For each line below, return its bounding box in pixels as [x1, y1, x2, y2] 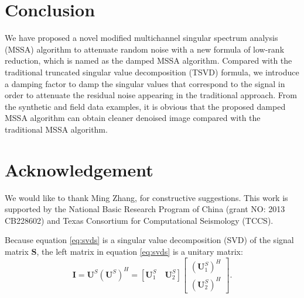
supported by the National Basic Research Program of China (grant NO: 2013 [5, 203, 285, 215]
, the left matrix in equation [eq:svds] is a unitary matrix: [36, 245, 243, 257]
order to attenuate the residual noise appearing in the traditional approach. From [5, 89, 297, 101]
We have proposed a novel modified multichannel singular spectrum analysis [5, 32, 278, 44]
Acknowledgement [5, 157, 153, 181]
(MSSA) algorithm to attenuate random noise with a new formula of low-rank [5, 43, 285, 55]
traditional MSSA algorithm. [5, 123, 108, 135]
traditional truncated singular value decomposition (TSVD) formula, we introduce [5, 65, 299, 78]
